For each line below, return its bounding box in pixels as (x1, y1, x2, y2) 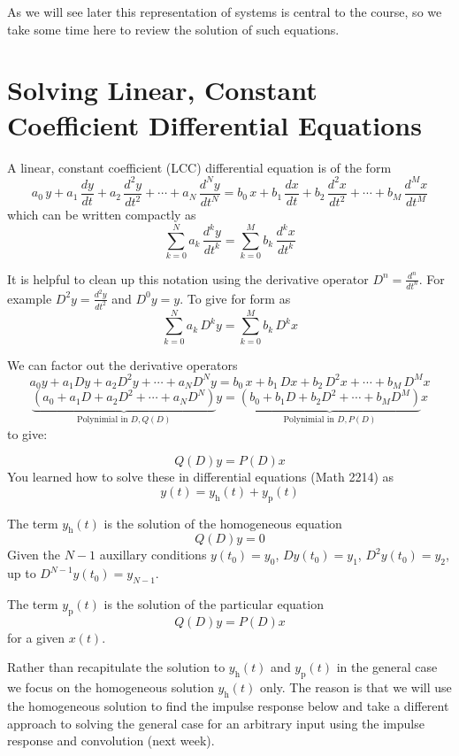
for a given (7, 628, 65, 646)
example (7, 289, 52, 307)
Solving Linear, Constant (7, 72, 317, 108)
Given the (7, 545, 60, 564)
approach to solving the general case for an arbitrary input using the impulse (7, 714, 425, 732)
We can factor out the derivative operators (7, 355, 238, 374)
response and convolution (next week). (7, 731, 215, 750)
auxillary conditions (99, 545, 207, 564)
